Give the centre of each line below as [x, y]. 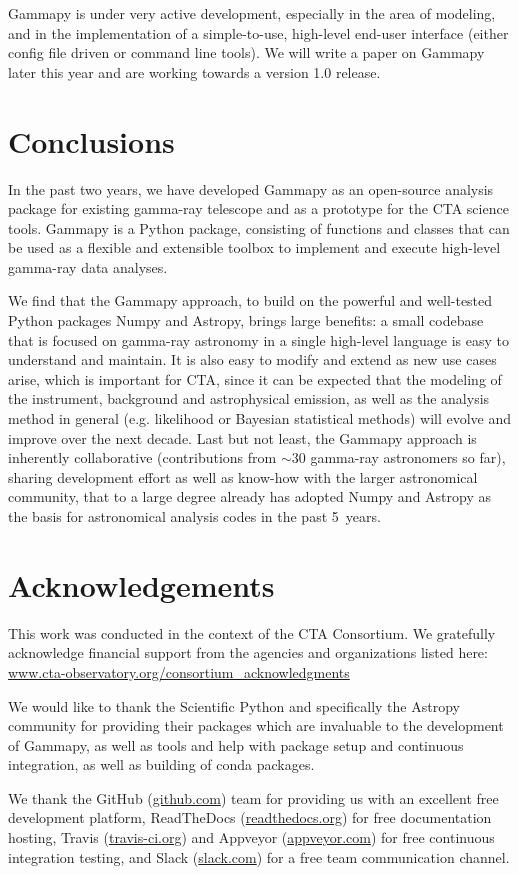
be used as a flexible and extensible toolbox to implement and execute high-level [254, 247]
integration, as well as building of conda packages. [161, 764]
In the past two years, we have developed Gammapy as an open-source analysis [251, 188]
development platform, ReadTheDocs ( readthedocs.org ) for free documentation [250, 817]
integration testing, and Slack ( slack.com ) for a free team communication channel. [259, 856]
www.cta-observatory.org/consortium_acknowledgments [179, 671]
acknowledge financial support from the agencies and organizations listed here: [248, 652]
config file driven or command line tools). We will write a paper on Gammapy [246, 52]
